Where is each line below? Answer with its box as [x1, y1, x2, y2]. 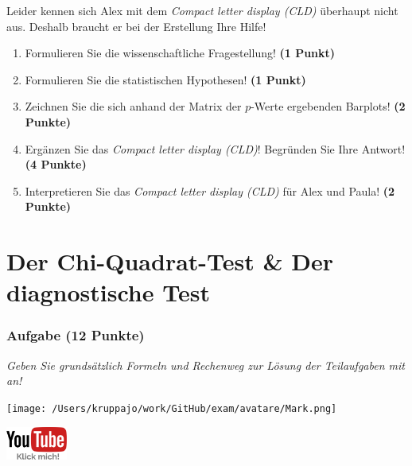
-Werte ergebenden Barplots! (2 [251, 98, 406, 115]
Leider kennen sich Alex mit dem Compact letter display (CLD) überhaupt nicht [6, 2, 398, 18]
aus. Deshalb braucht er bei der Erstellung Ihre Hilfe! [6, 17, 266, 34]
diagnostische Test [6, 276, 210, 309]
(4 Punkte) [25, 156, 87, 173]
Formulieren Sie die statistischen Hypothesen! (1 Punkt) [25, 71, 306, 87]
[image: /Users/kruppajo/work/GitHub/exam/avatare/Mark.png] [6, 402, 337, 414]
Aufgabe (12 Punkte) [6, 325, 145, 345]
